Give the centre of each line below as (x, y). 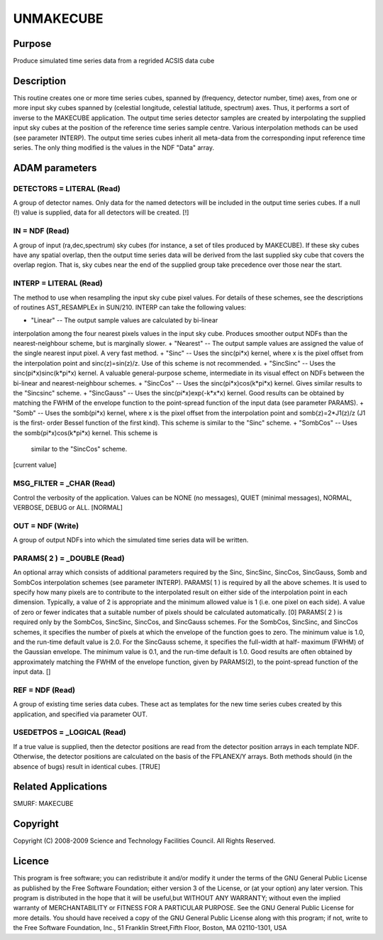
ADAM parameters (55, 168)
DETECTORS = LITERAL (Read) (67, 188)
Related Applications (60, 787)
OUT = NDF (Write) (46, 525)
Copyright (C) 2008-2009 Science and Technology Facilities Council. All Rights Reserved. (144, 841)
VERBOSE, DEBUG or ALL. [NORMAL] (68, 507)
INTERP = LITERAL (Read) (58, 283)
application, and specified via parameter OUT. (81, 714)
